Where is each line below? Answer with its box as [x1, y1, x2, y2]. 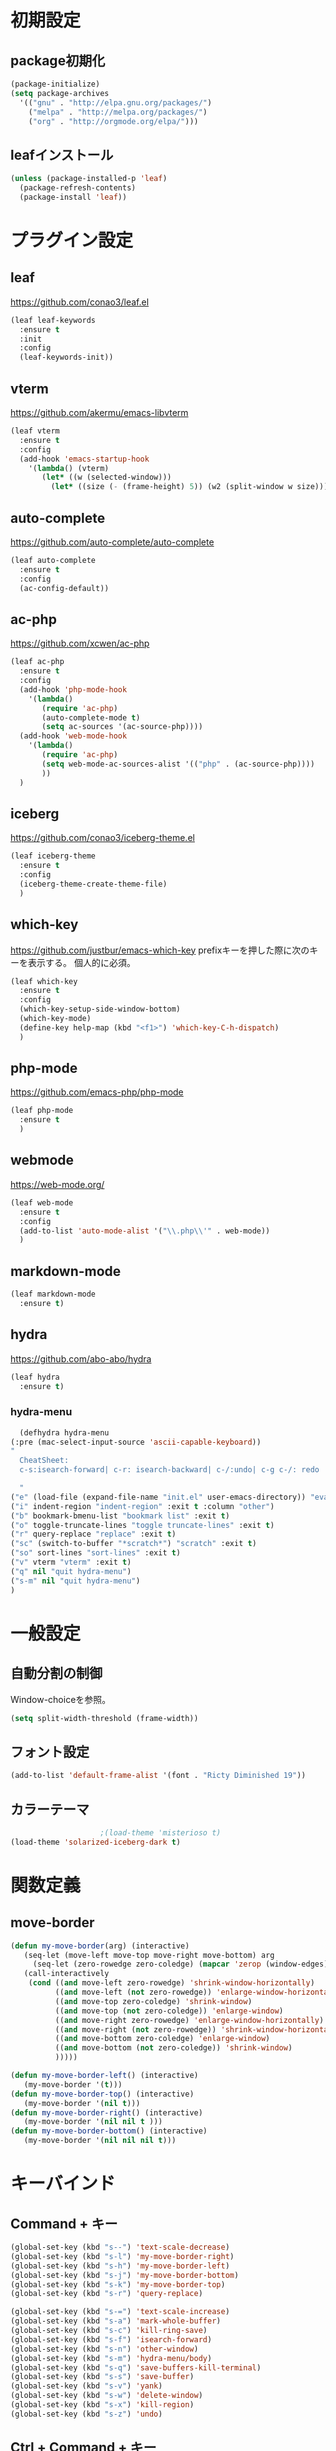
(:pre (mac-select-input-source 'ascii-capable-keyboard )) [10, 1437, 262, 1447]
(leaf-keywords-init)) [19, 352, 114, 363]
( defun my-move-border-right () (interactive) [10, 2107, 203, 2118]
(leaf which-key [10, 976, 78, 986]
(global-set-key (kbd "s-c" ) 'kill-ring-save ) [10, 2326, 208, 2336]
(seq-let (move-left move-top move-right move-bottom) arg [23, 1950, 275, 1960]
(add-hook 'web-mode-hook [19, 731, 128, 741]
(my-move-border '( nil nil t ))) [23, 2117, 163, 2127]
